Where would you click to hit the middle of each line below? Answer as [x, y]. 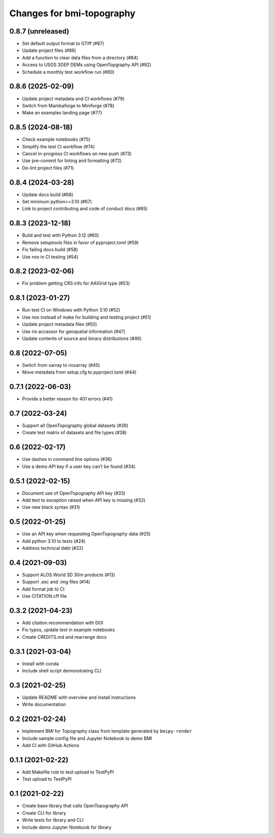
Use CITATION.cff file [44, 596]
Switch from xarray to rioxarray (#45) [61, 365]
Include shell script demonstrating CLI [62, 671]
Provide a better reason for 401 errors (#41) [67, 399]
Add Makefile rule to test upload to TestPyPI [68, 772]
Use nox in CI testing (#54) [50, 257]
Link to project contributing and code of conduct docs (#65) [85, 209]
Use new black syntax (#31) [51, 507]
